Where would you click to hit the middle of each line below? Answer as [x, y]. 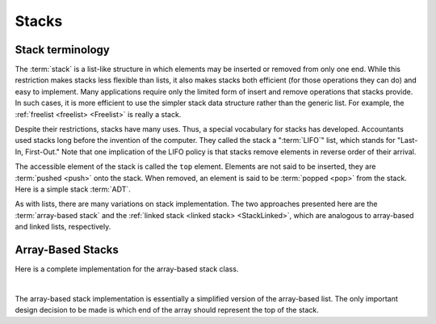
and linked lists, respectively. [63, 227]
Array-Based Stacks [67, 249]
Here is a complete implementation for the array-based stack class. [127, 269]
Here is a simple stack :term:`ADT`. [73, 189]
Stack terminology [63, 50]
